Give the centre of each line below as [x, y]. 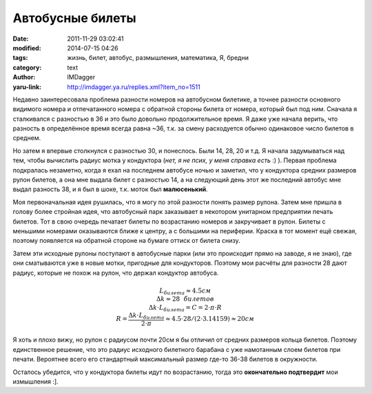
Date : [21, 39]
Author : [24, 77]
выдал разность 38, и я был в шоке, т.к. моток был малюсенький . [110, 189]
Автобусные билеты [75, 18]
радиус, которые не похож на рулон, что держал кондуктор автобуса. [116, 273]
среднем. [27, 138]
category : [27, 67]
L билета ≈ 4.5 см [185, 291]
